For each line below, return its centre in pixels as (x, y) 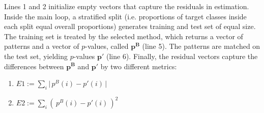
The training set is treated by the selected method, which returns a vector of (124, 36)
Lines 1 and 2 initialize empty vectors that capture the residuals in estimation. (127, 6)
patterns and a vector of (42, 46)
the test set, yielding (36, 56)
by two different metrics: (139, 66)
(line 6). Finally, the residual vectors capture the (182, 56)
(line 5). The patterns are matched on (201, 46)
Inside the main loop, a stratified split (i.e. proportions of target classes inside (125, 16)
